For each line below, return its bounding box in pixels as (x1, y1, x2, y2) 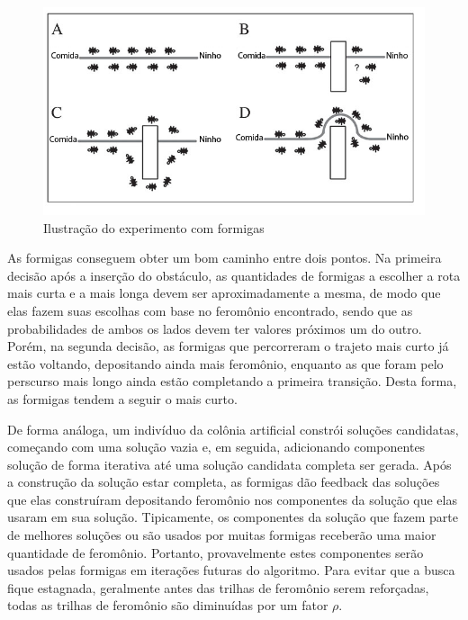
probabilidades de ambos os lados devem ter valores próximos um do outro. (7, 319, 422, 337)
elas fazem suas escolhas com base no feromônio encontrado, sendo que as (7, 301, 413, 319)
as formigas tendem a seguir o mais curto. (7, 389, 238, 408)
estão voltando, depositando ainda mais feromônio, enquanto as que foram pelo (7, 354, 444, 373)
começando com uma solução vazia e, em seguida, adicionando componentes (7, 437, 426, 456)
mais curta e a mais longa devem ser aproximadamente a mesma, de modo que (7, 283, 441, 302)
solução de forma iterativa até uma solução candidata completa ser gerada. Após (7, 454, 452, 473)
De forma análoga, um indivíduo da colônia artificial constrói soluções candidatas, (7, 419, 459, 438)
